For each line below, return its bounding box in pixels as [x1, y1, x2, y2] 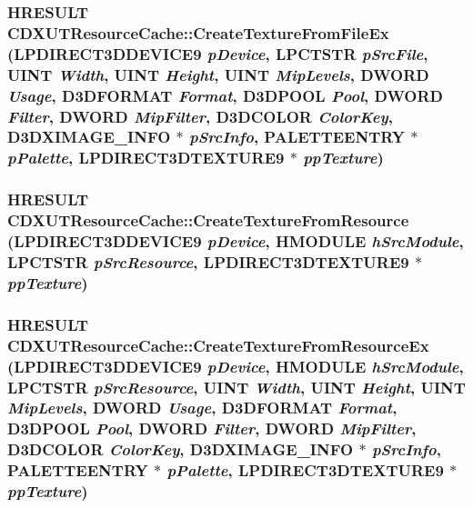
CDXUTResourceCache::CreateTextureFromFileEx [7, 21, 389, 44]
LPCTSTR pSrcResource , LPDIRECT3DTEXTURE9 [7, 250, 409, 273]
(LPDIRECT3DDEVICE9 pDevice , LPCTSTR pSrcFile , [7, 42, 428, 65]
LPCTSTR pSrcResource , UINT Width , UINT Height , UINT [7, 375, 466, 398]
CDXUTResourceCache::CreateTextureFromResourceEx [7, 334, 429, 356]
